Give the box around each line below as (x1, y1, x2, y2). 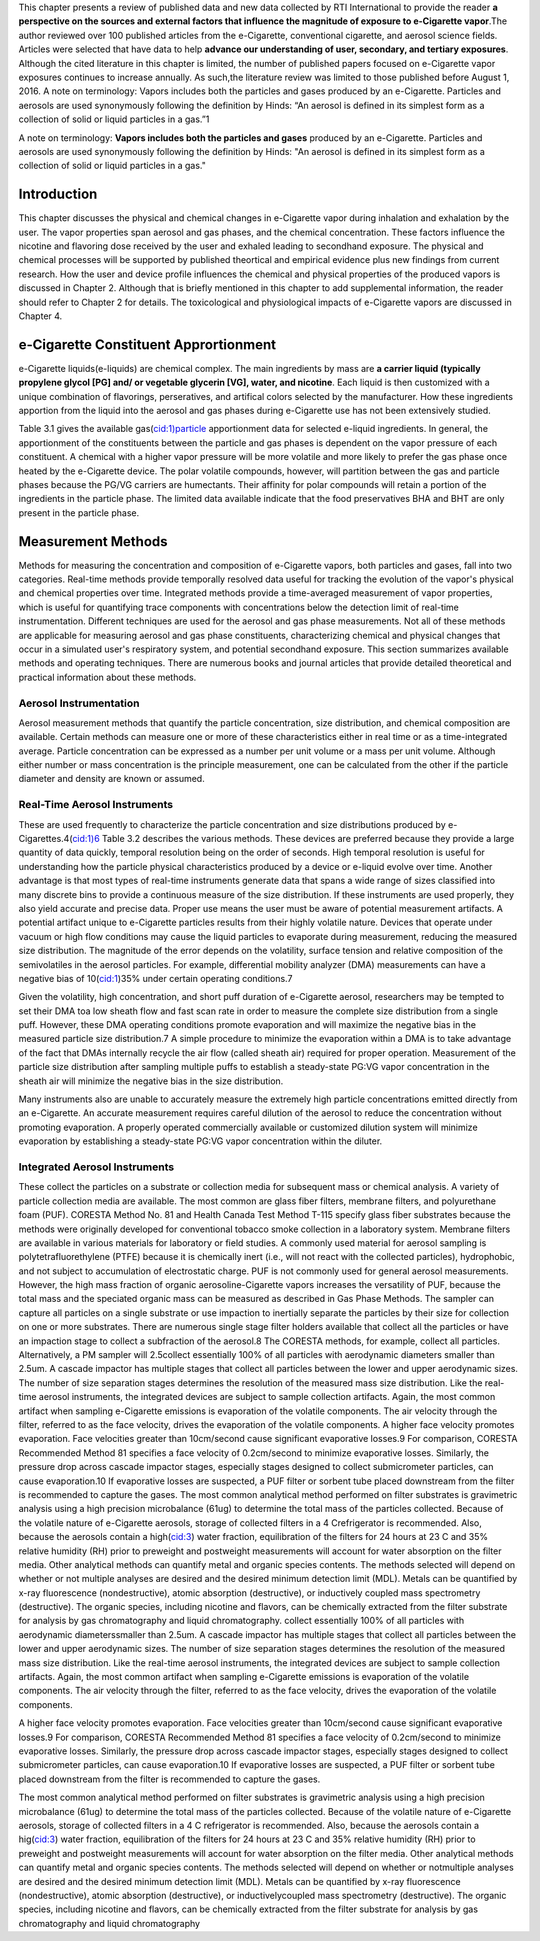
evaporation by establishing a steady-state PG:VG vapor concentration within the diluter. (18, 1135, 383, 1147)
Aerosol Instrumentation (18, 696, 140, 710)
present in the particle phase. (18, 506, 140, 519)
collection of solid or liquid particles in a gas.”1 (18, 113, 210, 125)
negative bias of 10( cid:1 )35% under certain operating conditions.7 (18, 972, 293, 984)
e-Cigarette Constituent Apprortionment (18, 336, 277, 353)
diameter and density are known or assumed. (18, 773, 205, 785)
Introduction (18, 186, 98, 203)
